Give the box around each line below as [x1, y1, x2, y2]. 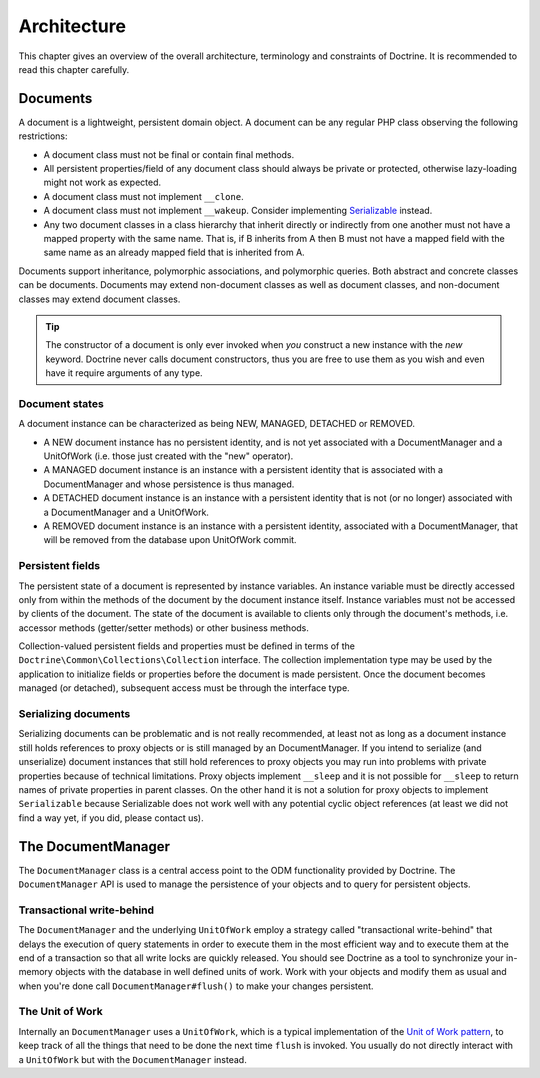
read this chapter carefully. [18, 63, 130, 75]
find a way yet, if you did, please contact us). [18, 811, 204, 824]
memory [18, 966, 54, 978]
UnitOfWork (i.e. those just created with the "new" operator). [43, 450, 294, 462]
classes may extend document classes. [18, 293, 181, 305]
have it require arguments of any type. [45, 367, 204, 379]
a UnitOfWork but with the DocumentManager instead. [18, 1053, 247, 1065]
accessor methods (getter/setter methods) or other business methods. [18, 621, 310, 634]
